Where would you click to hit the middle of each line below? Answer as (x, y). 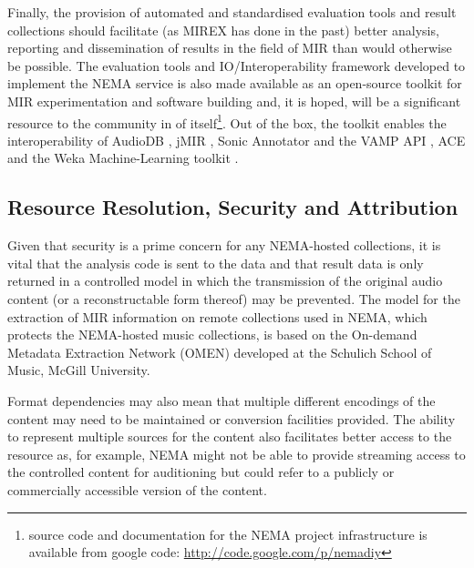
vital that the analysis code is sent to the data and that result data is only (216, 263)
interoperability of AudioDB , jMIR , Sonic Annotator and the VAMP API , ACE (237, 140)
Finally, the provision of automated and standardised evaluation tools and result (232, 12)
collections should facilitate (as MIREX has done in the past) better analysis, (223, 30)
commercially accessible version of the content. (137, 489)
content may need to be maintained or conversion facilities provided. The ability (232, 418)
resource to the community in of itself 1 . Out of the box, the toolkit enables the (227, 121)
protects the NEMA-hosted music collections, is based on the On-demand (212, 335)
